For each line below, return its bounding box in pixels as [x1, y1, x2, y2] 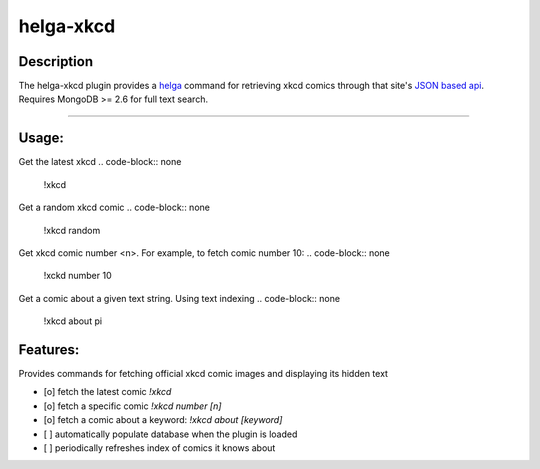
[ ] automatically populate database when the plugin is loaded [43, 428, 298, 440]
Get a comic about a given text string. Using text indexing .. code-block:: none [18, 292, 340, 304]
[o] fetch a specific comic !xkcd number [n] [43, 400, 222, 412]
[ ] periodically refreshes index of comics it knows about [43, 441, 276, 454]
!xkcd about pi [43, 315, 103, 327]
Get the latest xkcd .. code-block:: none [18, 156, 182, 168]
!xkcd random [43, 224, 101, 236]
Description [18, 53, 94, 70]
